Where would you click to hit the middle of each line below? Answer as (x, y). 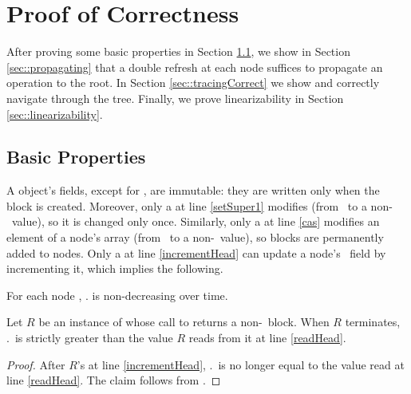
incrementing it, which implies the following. (115, 268)
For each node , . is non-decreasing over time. (117, 295)
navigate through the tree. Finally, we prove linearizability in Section (175, 98)
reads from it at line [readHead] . (267, 338)
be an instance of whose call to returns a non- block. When (184, 322)
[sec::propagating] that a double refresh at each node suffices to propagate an (195, 67)
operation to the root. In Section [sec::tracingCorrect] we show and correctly (193, 83)
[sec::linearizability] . (55, 114)
